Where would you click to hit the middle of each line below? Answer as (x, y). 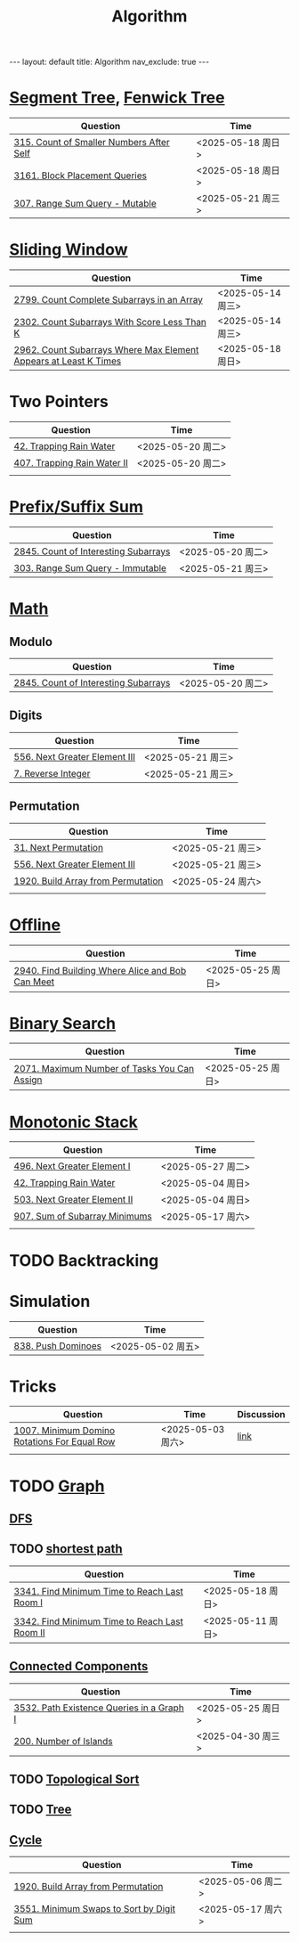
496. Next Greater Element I (72, 1166)
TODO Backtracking (84, 1260)
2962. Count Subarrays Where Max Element (106, 350)
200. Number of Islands (63, 1741)
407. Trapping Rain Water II (71, 463)
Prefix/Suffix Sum (77, 507)
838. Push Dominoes (58, 1345)
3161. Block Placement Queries (80, 175)
